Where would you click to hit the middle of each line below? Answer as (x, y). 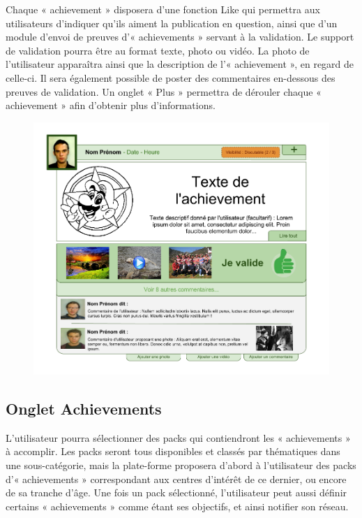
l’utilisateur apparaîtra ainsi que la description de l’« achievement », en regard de (180, 64)
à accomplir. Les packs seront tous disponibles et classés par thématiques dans (173, 451)
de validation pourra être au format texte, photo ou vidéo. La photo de (158, 50)
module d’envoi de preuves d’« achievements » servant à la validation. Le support (180, 37)
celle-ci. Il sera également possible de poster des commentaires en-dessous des (171, 77)
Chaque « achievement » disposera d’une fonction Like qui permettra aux (163, 9)
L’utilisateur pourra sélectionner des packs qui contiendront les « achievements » (178, 437)
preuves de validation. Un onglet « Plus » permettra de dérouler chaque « (164, 91)
